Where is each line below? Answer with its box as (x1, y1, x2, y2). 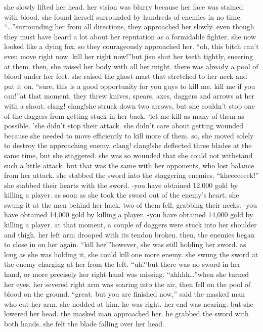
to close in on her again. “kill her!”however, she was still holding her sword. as (4, 239, 246, 250)
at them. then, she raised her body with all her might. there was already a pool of (4, 61, 258, 71)
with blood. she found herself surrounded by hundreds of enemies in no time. (4, 11, 242, 22)
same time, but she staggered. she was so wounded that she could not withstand (4, 150, 253, 160)
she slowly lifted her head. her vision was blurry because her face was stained (4, 2, 243, 12)
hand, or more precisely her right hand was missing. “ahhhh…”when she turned (4, 269, 249, 279)
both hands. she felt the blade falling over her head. (4, 318, 164, 328)
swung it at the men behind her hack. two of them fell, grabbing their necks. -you (4, 199, 257, 210)
